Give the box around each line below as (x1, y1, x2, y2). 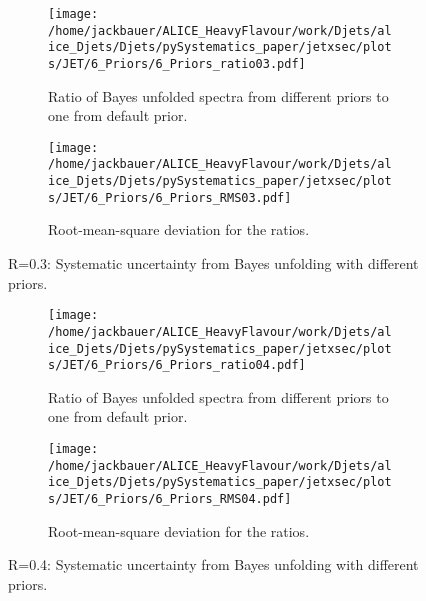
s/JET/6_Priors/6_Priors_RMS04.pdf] (48, 492, 292, 506)
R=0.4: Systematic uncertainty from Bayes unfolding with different (8, 554, 419, 575)
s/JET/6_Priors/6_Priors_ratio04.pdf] (48, 358, 306, 373)
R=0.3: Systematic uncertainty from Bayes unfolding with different (8, 253, 419, 274)
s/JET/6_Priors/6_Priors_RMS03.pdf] (48, 190, 292, 205)
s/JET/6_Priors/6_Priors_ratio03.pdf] (48, 56, 306, 71)
